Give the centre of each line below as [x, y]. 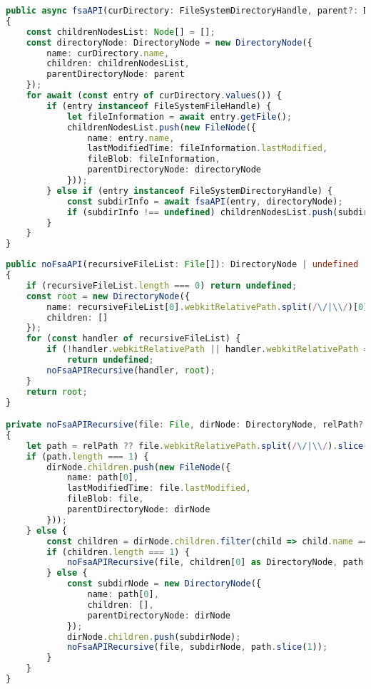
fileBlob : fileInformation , [154, 159]
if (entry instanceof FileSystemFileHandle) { [159, 106]
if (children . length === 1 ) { [118, 552]
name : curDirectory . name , [108, 53]
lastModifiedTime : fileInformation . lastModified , [208, 149]
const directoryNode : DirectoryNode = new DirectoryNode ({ [169, 42]
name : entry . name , [131, 138]
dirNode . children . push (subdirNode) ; [154, 637]
